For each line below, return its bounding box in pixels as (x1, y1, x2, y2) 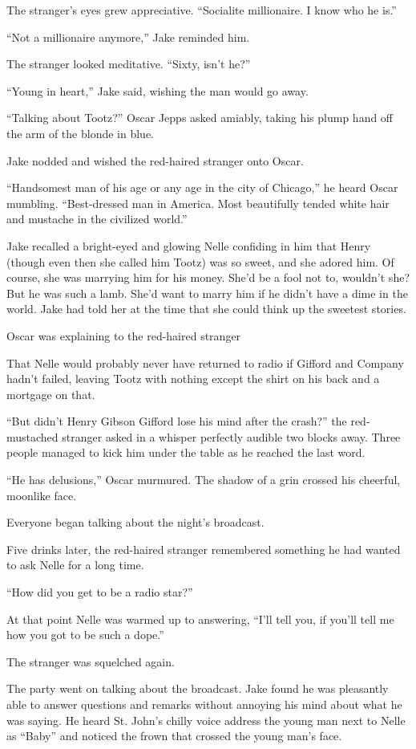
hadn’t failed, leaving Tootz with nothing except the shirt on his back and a (6, 370, 380, 387)
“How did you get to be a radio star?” (6, 584, 193, 600)
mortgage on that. (6, 385, 95, 402)
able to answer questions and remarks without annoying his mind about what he (6, 696, 402, 712)
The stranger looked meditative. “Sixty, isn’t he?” (6, 55, 251, 72)
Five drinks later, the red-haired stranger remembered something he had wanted (6, 540, 401, 557)
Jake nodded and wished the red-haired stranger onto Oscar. (6, 152, 304, 169)
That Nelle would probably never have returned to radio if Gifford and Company (6, 354, 404, 371)
